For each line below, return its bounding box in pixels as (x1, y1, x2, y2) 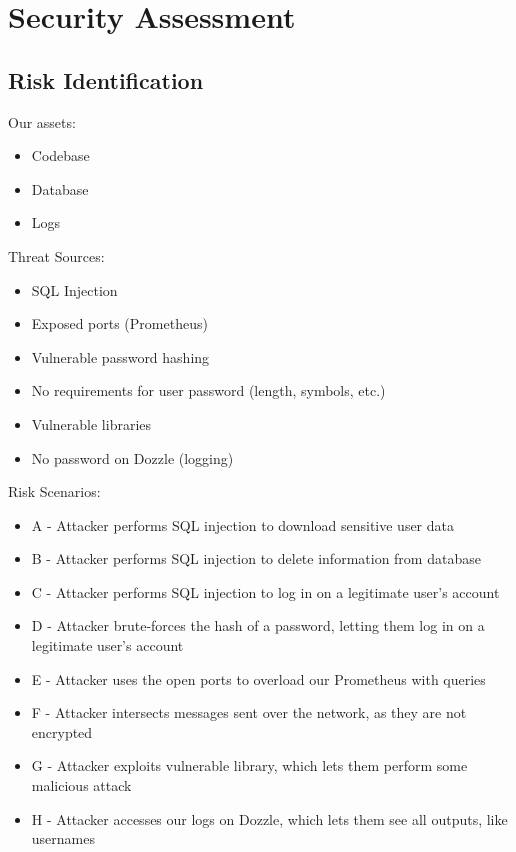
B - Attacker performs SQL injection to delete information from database (31, 548, 481, 569)
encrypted (31, 721, 93, 742)
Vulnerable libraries (31, 413, 152, 434)
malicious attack (31, 775, 132, 796)
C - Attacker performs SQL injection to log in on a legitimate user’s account (31, 581, 500, 602)
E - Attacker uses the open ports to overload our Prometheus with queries (31, 668, 486, 689)
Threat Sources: (8, 245, 105, 266)
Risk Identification (8, 64, 204, 95)
